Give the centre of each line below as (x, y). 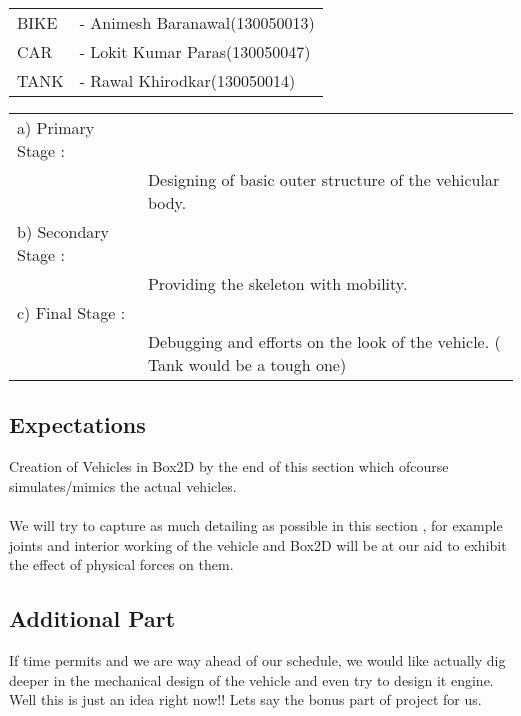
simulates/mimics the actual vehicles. (123, 485)
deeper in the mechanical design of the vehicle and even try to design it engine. (251, 679)
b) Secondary (63, 231)
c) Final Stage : (71, 312)
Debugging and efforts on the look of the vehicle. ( (324, 341)
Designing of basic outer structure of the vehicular (323, 179)
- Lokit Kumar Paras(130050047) (195, 51)
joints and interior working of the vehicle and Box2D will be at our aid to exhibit (258, 544)
